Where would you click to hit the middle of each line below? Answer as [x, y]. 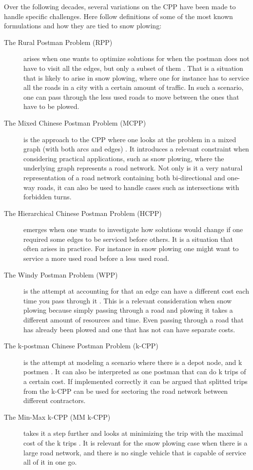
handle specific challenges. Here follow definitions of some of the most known [118, 16]
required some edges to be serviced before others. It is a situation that [128, 239]
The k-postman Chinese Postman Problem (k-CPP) [81, 346]
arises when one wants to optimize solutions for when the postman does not [136, 58]
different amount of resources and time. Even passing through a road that [134, 320]
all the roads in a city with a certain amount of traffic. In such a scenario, [134, 87]
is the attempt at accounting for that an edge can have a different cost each [136, 291]
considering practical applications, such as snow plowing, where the [124, 158]
